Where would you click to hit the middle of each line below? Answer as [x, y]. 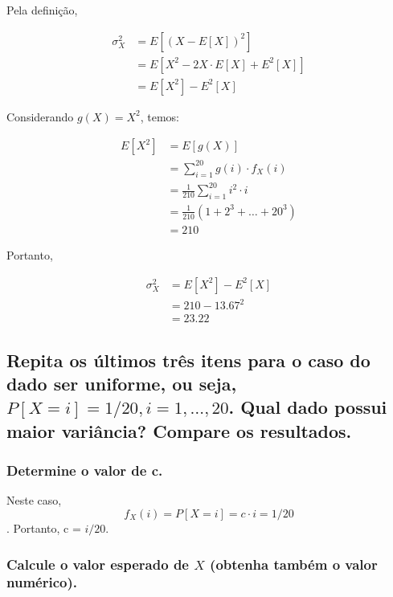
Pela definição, [42, 10]
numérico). [42, 582]
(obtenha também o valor [294, 564]
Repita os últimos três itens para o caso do [188, 360]
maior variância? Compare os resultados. [179, 430]
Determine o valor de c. [85, 470]
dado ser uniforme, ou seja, [122, 383]
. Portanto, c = [44, 527]
